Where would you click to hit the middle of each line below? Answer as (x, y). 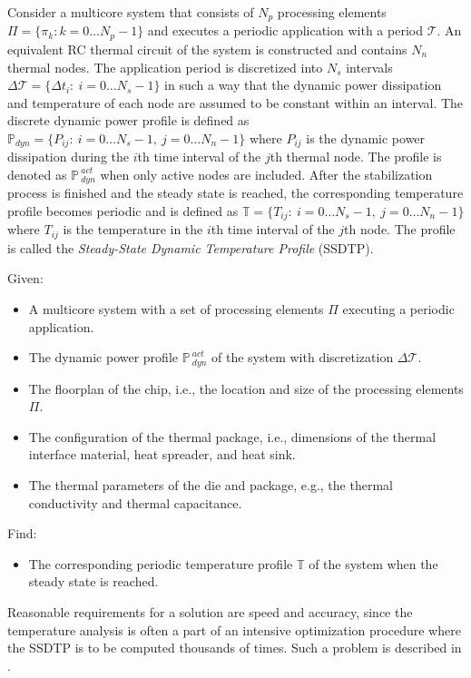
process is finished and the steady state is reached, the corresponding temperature (235, 193)
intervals (369, 67)
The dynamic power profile (103, 357)
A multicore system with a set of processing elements (176, 309)
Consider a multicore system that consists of (131, 12)
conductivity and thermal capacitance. (135, 502)
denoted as (37, 174)
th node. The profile (400, 229)
